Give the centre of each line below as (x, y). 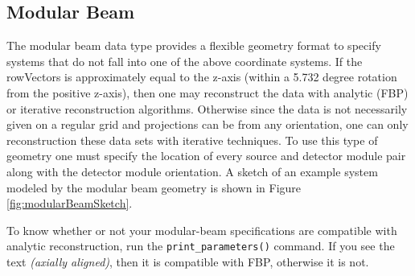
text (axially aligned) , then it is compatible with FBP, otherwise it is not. (188, 261)
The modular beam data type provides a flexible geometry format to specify (194, 45)
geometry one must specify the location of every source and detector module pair (206, 156)
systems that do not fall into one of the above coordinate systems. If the (185, 61)
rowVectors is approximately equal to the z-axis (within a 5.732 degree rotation (202, 77)
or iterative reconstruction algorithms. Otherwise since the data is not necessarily (207, 108)
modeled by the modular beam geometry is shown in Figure (154, 187)
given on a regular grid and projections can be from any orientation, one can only (207, 124)
